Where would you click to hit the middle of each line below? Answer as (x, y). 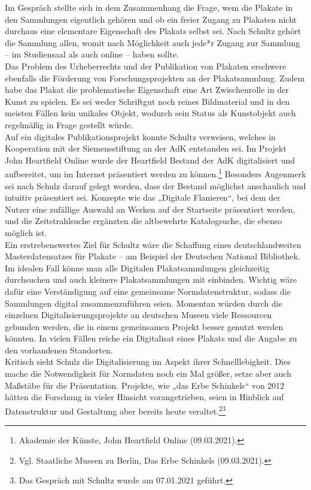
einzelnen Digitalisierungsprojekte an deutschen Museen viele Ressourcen (138, 315)
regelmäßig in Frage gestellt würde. (69, 124)
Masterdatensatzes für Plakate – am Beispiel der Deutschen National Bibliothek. (153, 256)
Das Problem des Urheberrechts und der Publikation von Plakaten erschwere (146, 66)
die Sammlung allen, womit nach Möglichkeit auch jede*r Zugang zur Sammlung (153, 42)
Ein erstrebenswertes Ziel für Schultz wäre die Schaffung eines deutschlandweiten (153, 244)
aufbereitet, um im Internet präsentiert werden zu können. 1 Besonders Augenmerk (155, 173)
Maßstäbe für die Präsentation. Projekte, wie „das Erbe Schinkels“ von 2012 (145, 385)
